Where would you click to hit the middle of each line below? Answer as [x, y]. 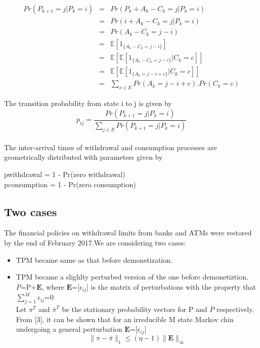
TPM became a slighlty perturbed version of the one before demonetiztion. [132, 277]
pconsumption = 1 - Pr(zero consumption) [70, 184]
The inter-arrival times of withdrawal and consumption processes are [111, 147]
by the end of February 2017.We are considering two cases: [95, 243]
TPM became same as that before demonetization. [94, 259]
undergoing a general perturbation [69, 329]
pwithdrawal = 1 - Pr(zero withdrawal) [65, 174]
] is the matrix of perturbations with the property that [171, 286]
